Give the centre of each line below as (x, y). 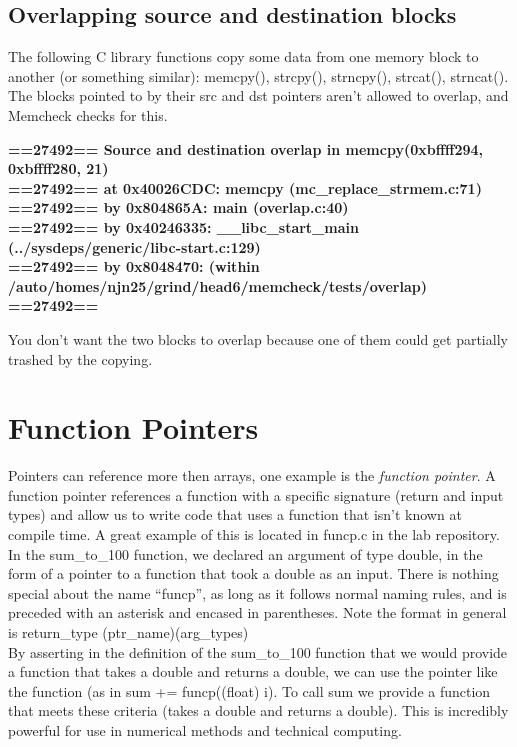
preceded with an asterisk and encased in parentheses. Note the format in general (257, 612)
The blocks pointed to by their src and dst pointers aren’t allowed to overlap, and (258, 95)
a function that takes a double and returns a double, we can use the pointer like (253, 671)
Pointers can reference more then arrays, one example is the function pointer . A (252, 475)
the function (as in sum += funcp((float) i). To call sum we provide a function (249, 690)
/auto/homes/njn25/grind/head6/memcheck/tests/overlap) (217, 285)
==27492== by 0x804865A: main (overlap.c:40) (178, 207)
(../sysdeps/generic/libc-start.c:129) (134, 246)
